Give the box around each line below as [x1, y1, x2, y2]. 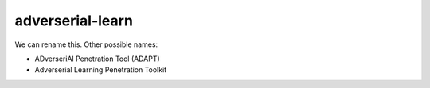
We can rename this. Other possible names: [14, 40, 158, 49]
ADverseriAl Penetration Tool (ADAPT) [34, 54, 161, 63]
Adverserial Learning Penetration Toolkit [34, 65, 167, 75]
